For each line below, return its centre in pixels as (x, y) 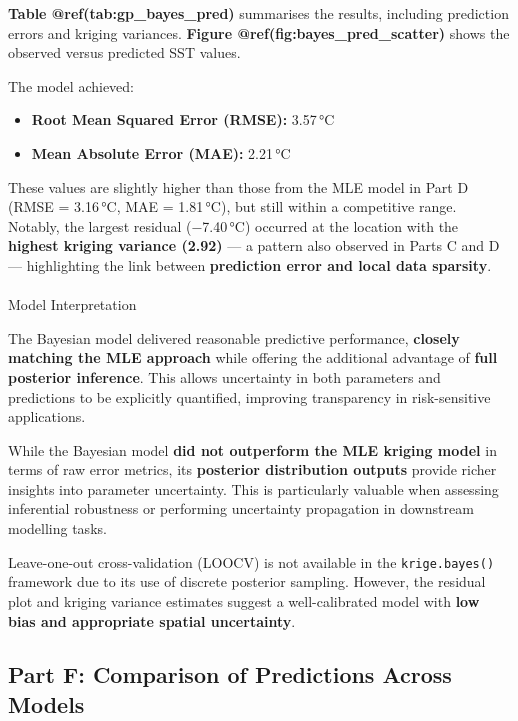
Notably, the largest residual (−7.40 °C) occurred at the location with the (233, 225)
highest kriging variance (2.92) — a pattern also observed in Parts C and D (254, 245)
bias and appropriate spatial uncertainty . (152, 620)
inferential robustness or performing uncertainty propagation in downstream (241, 508)
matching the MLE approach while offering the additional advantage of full (253, 357)
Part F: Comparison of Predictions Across (230, 674)
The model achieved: (71, 85)
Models (46, 703)
